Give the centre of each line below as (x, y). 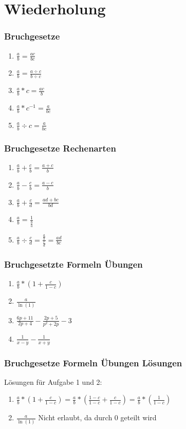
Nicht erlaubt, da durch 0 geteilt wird (97, 417)
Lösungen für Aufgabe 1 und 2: (53, 381)
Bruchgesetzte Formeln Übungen (73, 264)
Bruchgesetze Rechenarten (60, 148)
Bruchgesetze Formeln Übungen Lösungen (93, 362)
